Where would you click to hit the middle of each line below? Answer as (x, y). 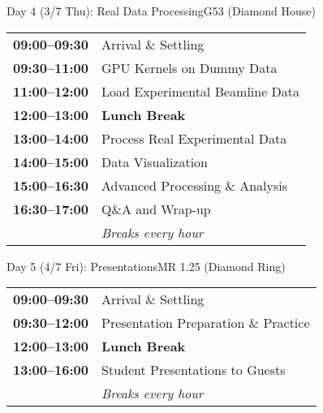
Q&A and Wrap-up (156, 209)
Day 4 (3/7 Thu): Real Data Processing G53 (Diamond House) (161, 11)
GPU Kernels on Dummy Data (189, 67)
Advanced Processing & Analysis (195, 185)
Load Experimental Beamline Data (201, 91)
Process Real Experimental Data (194, 138)
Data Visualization (155, 161)
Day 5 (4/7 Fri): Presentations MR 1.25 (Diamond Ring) (146, 266)
